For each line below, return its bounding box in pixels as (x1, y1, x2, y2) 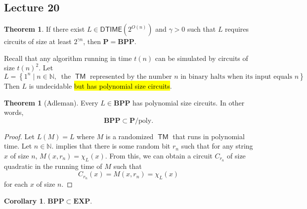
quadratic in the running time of (4, 160, 102, 171)
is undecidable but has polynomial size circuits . (29, 80, 172, 91)
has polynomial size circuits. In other (132, 97, 245, 107)
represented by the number (90, 73, 172, 80)
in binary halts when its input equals (180, 73, 292, 80)
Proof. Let (4, 131, 35, 141)
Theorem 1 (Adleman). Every (4, 97, 98, 107)
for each (4, 179, 28, 189)
